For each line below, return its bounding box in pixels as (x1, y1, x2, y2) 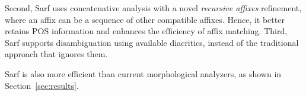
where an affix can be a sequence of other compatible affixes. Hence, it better (5, 13, 285, 25)
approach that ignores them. (5, 48, 108, 60)
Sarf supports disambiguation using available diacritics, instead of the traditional (5, 36, 299, 48)
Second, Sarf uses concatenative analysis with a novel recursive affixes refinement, (5, 2, 302, 14)
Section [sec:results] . (5, 79, 79, 91)
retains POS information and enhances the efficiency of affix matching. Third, (5, 25, 288, 37)
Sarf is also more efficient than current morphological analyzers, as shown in (5, 67, 282, 80)
